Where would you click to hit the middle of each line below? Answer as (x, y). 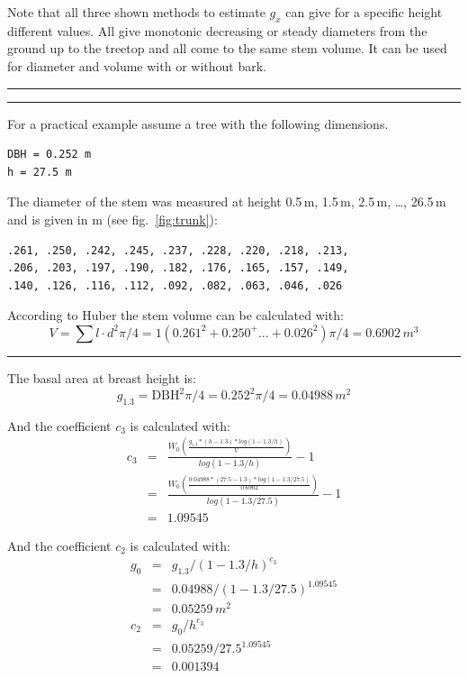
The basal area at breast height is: (102, 377)
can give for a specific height (364, 12)
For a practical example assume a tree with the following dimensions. (198, 123)
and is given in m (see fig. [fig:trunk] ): (112, 219)
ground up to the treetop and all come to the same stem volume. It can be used (227, 48)
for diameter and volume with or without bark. (137, 65)
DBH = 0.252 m (49, 155)
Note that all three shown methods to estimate (136, 12)
